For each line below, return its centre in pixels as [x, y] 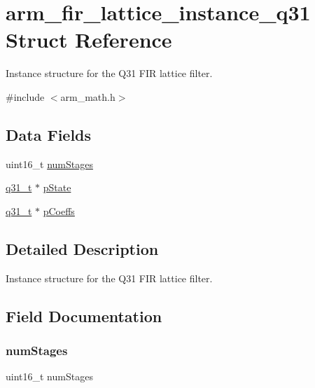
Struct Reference [89, 40]
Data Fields [49, 134]
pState [57, 187]
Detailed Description [82, 248]
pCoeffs [59, 210]
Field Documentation [84, 316]
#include [25, 96]
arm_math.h [88, 96]
